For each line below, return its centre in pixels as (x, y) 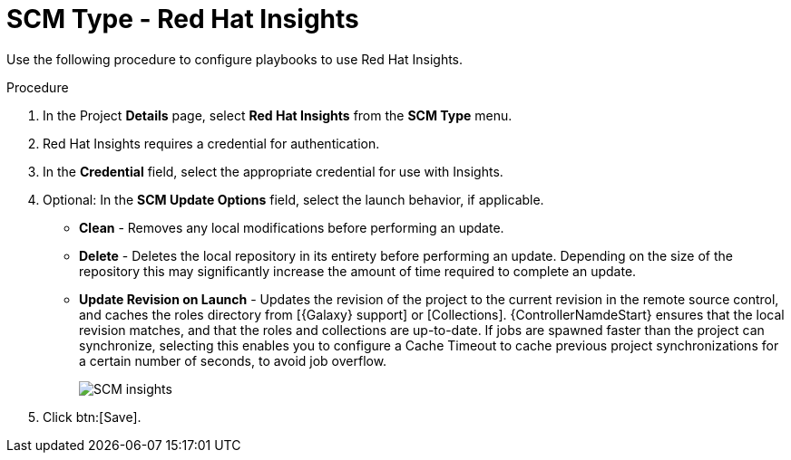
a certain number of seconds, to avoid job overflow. (233, 360)
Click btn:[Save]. (92, 417)
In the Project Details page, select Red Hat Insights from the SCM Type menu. (278, 115)
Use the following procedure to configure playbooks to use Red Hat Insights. (235, 59)
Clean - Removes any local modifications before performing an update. (292, 227)
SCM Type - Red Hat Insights (183, 19)
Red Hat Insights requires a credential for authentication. (211, 143)
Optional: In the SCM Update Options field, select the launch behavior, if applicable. (293, 199)
